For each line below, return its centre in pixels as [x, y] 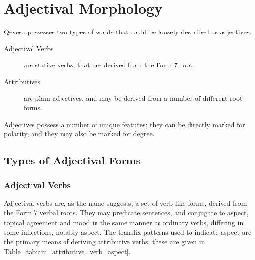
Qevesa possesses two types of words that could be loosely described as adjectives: [128, 32]
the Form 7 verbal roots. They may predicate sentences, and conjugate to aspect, [126, 212]
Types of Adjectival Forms [73, 160]
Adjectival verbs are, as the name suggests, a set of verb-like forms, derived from [126, 203]
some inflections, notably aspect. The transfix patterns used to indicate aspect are [128, 232]
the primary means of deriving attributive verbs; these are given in [105, 242]
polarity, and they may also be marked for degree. [79, 134]
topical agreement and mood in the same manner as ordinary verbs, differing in [124, 222]
